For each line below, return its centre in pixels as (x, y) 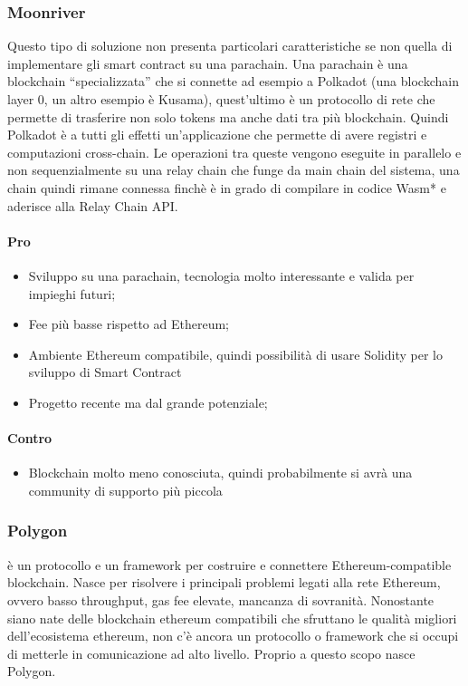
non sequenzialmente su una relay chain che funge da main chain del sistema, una (234, 170)
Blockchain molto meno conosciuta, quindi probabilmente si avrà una (220, 473)
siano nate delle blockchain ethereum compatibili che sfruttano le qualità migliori (232, 618)
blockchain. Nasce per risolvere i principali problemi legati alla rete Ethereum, (224, 582)
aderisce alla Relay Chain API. (93, 205)
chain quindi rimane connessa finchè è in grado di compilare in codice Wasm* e (227, 187)
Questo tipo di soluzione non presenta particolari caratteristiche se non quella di (230, 46)
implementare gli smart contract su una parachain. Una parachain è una (208, 63)
